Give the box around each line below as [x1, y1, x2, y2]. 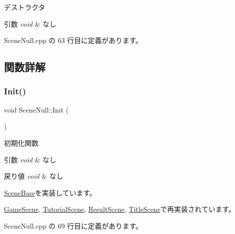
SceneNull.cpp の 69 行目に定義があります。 [4, 220, 143, 231]
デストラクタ [4, 2, 45, 12]
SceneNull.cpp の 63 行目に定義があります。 [4, 35, 143, 45]
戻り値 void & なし [4, 171, 63, 181]
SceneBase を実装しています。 [4, 187, 97, 197]
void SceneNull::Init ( [4, 104, 69, 115]
